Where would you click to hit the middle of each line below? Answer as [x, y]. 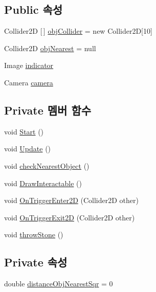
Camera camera [29, 82]
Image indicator [29, 65]
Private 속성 [36, 262]
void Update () [28, 149]
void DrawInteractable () [43, 183]
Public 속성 [34, 9]
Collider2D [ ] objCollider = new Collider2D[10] [78, 31]
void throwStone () [34, 234]
